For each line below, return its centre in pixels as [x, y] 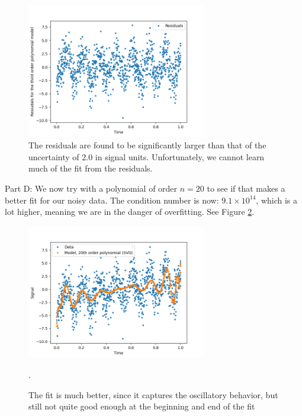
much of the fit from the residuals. [91, 168]
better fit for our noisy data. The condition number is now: [112, 200]
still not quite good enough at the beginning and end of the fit [142, 406]
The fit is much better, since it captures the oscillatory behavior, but [153, 394]
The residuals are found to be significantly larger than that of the [147, 145]
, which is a [277, 200]
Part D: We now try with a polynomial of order [91, 188]
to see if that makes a [246, 188]
